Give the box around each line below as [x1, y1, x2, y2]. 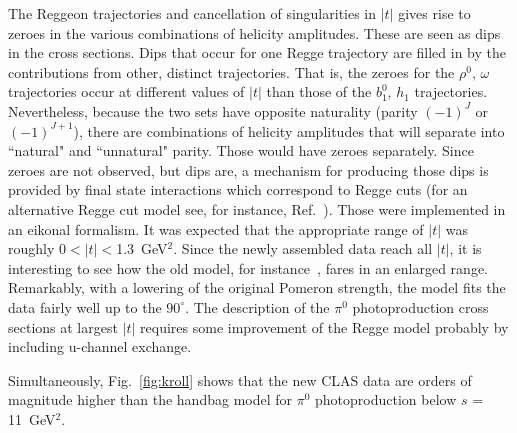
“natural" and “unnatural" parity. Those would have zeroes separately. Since [8, 140, 474, 161]
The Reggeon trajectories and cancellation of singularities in [8, 3, 377, 23]
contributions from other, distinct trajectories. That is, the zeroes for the [8, 61, 455, 82]
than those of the [266, 81, 372, 102]
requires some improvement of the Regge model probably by [140, 316, 509, 337]
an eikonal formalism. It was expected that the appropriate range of [8, 218, 424, 239]
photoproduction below [315, 389, 457, 410]
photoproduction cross [352, 296, 489, 317]
